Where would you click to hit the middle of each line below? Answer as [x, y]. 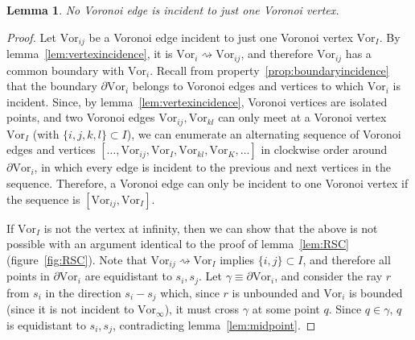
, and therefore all [347, 259]
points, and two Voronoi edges [81, 117]
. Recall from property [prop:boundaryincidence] [269, 70]
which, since [190, 292]
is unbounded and [276, 292]
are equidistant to [128, 276]
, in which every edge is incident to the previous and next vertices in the [212, 167]
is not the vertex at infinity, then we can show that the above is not [211, 228]
